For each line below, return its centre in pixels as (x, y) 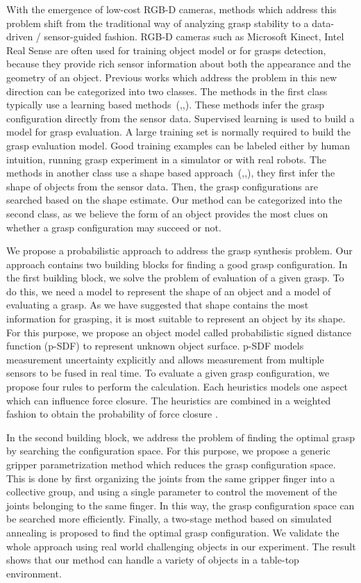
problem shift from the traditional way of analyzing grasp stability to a (158, 23)
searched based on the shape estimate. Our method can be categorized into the (174, 200)
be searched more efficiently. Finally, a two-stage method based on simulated (169, 519)
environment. (34, 573)
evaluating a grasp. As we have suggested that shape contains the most (158, 305)
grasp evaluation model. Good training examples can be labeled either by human (178, 145)
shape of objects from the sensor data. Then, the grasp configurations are (162, 186)
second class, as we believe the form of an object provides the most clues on (167, 213)
